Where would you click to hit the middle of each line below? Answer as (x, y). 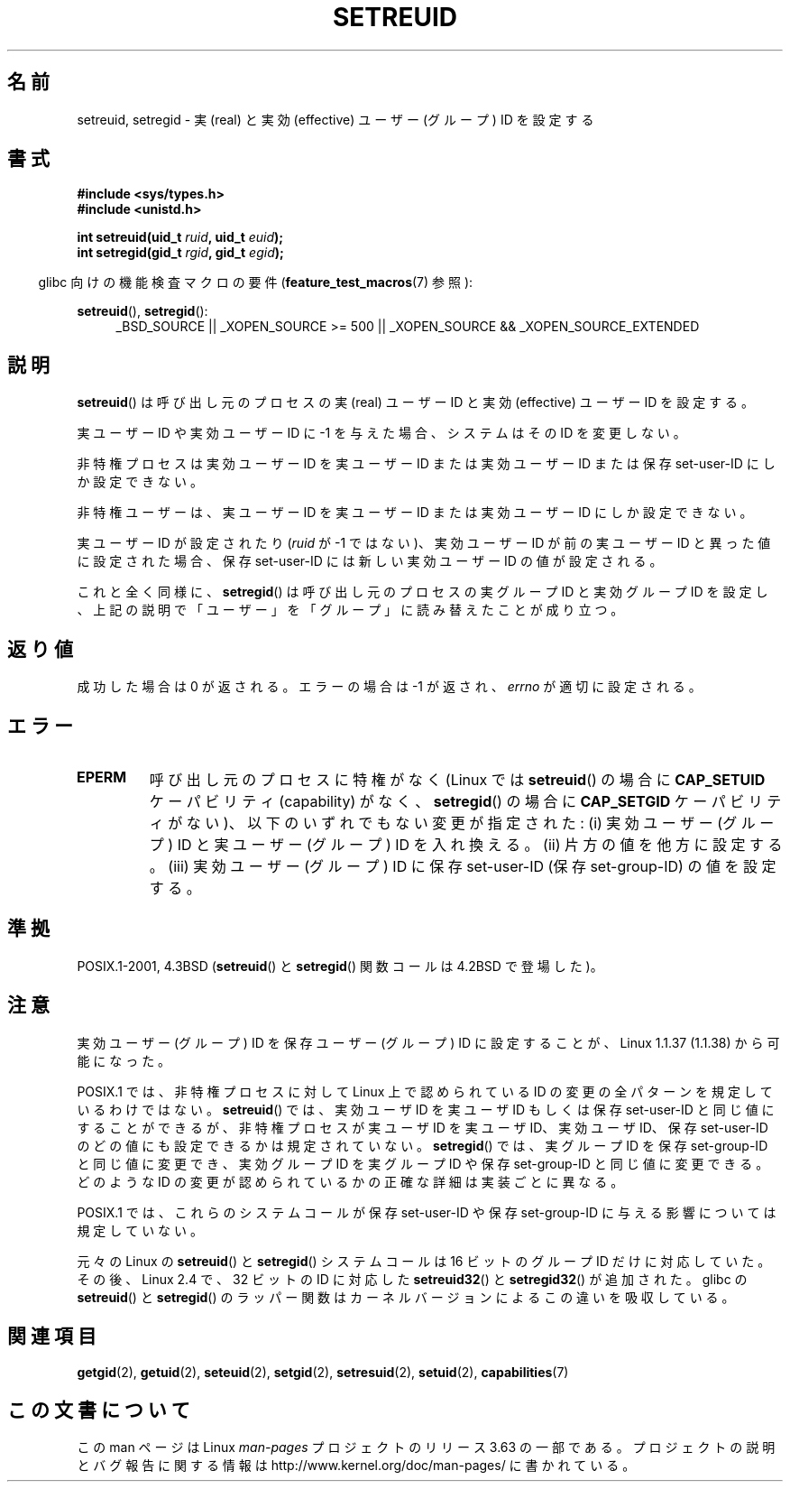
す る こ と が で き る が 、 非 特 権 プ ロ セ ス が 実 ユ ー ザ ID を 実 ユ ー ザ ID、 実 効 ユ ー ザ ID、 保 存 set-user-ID (423, 1127)
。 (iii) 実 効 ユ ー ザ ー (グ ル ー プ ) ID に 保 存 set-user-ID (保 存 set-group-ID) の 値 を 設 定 (463, 866)
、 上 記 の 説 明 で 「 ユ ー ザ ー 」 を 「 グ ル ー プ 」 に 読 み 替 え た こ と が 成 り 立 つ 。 (350, 610)
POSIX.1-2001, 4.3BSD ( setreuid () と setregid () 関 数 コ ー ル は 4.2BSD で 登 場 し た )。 (340, 966)
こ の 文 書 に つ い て (99, 1410)
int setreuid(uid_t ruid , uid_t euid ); (180, 237)
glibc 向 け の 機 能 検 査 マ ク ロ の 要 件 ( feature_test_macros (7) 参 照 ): (256, 282)
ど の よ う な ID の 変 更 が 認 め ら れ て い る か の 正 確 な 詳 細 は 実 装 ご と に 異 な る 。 (350, 1181)
